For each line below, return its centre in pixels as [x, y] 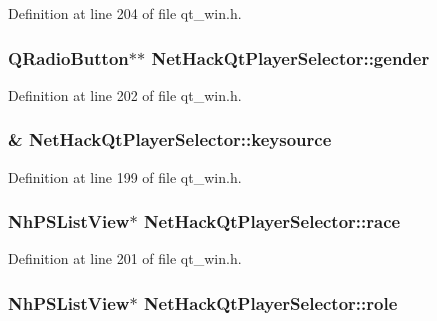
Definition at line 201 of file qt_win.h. [125, 258]
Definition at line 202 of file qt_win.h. [125, 94]
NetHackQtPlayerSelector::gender [290, 57]
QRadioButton [68, 57]
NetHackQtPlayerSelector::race [272, 221]
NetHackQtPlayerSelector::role [270, 302]
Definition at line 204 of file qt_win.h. [125, 13]
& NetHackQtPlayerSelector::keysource [170, 139]
